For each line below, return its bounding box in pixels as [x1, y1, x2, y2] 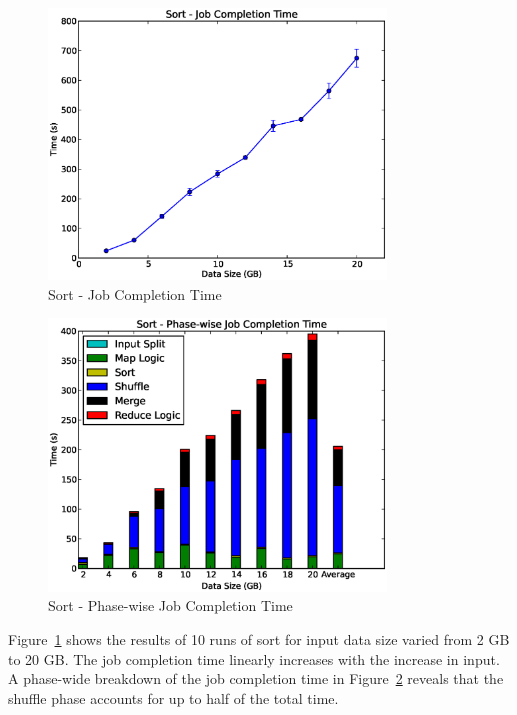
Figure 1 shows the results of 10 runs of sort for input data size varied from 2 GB [8, 628, 510, 649]
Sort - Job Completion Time [48, 283, 222, 304]
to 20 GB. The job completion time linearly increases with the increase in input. [8, 648, 500, 669]
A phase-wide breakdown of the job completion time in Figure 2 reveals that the [8, 668, 504, 689]
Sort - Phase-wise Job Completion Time [48, 595, 293, 616]
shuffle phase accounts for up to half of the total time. [8, 687, 339, 708]
